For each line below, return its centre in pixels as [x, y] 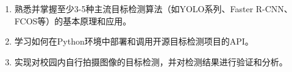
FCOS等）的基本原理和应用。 [73, 20]
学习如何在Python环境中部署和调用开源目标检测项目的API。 [134, 41]
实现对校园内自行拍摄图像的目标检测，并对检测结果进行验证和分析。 [151, 61]
